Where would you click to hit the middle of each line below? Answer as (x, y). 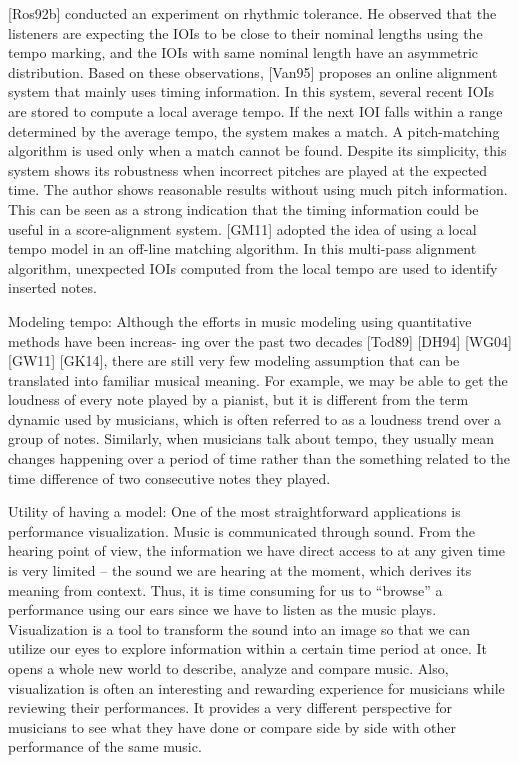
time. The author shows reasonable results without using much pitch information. (258, 189)
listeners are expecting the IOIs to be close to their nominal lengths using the (245, 32)
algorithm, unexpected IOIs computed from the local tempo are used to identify (253, 267)
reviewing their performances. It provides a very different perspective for (230, 707)
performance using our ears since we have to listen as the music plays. (222, 609)
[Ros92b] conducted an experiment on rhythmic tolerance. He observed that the (252, 13)
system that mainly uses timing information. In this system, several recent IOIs (251, 91)
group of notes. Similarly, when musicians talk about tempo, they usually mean (251, 438)
